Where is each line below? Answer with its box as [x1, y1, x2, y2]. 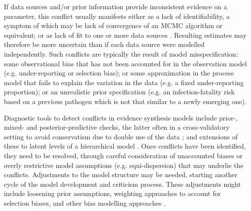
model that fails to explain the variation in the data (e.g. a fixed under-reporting [4, 77, 244, 87]
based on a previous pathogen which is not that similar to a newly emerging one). [4, 96, 247, 106]
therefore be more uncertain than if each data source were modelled [4, 39, 205, 49]
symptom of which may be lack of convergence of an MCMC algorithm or [4, 20, 222, 30]
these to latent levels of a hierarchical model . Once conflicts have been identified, [4, 141, 246, 151]
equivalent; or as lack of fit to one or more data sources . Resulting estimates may [4, 30, 247, 40]
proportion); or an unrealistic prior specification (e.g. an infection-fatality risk [4, 87, 235, 97]
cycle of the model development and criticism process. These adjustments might [4, 179, 241, 189]
